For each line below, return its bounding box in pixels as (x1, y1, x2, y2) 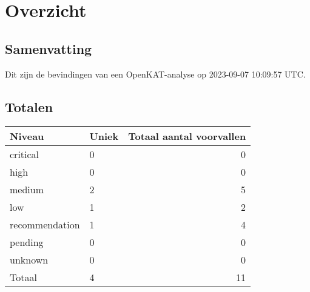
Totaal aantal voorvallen (128, 129, 246, 144)
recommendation (10, 217, 80, 232)
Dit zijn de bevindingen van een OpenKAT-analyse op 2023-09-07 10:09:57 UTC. (5, 67, 306, 80)
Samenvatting (5, 39, 92, 58)
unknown (10, 253, 49, 267)
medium (10, 182, 44, 197)
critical (10, 147, 39, 162)
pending (10, 235, 44, 250)
